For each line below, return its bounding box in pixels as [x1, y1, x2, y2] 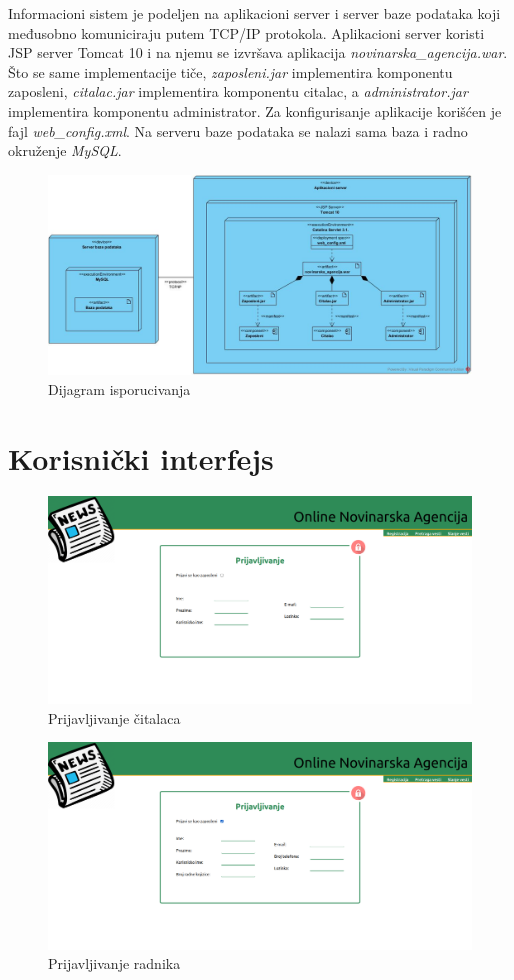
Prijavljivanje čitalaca [48, 707, 181, 728]
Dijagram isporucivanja [48, 378, 191, 399]
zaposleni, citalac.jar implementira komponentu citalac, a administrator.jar [8, 81, 468, 102]
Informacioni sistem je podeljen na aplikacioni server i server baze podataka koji [8, 3, 501, 23]
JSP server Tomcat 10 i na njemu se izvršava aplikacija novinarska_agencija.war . [8, 42, 508, 63]
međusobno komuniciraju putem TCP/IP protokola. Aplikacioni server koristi [8, 22, 485, 43]
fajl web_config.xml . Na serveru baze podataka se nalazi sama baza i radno [8, 120, 468, 141]
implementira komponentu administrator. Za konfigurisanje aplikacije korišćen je [8, 100, 502, 121]
